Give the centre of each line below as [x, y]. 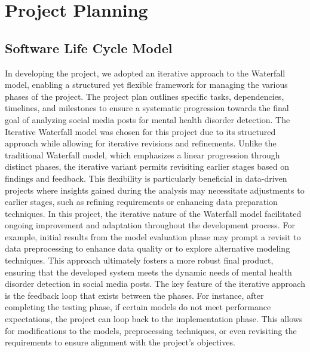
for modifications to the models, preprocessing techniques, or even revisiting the [151, 330]
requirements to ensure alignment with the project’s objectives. [120, 342]
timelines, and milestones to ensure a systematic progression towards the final [147, 108]
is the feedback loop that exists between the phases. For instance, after [134, 295]
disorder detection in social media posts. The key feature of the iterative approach [155, 284]
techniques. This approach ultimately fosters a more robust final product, [139, 260]
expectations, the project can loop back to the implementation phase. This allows [154, 319]
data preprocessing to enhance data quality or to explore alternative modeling [148, 248]
